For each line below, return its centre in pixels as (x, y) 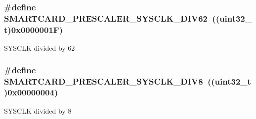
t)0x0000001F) (33, 29)
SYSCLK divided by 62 (40, 48)
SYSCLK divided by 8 (38, 110)
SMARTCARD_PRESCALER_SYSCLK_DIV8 (104, 81)
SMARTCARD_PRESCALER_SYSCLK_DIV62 (106, 18)
